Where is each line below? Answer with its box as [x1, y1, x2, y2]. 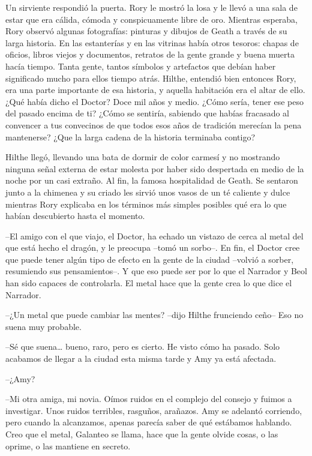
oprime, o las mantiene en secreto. [5, 439, 131, 452]
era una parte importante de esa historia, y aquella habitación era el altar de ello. [5, 83, 305, 96]
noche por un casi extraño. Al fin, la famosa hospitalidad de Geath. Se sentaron [5, 174, 298, 187]
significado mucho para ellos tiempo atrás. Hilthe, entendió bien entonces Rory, [5, 71, 296, 84]
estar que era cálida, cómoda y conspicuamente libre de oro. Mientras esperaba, [5, 13, 298, 25]
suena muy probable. [5, 320, 82, 332]
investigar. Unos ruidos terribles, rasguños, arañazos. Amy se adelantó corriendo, [5, 404, 302, 416]
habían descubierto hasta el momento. [5, 209, 145, 222]
